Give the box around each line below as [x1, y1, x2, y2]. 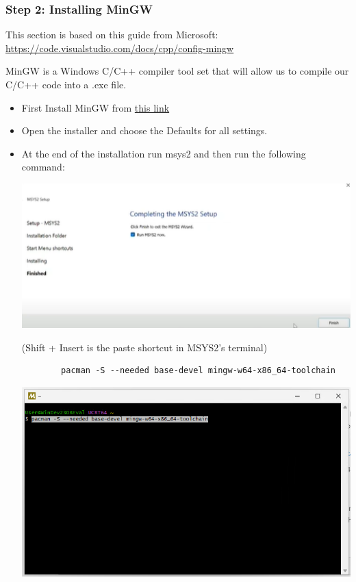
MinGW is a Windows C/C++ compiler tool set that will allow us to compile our [5, 64, 349, 78]
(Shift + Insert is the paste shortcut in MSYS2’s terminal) [21, 340, 268, 354]
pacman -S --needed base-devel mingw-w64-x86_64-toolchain [61, 366, 335, 376]
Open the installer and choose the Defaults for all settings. [21, 123, 268, 138]
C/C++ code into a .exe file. [5, 77, 127, 91]
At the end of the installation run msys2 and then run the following [21, 146, 306, 160]
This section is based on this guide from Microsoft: [5, 27, 218, 42]
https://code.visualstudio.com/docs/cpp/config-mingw [5, 40, 234, 55]
